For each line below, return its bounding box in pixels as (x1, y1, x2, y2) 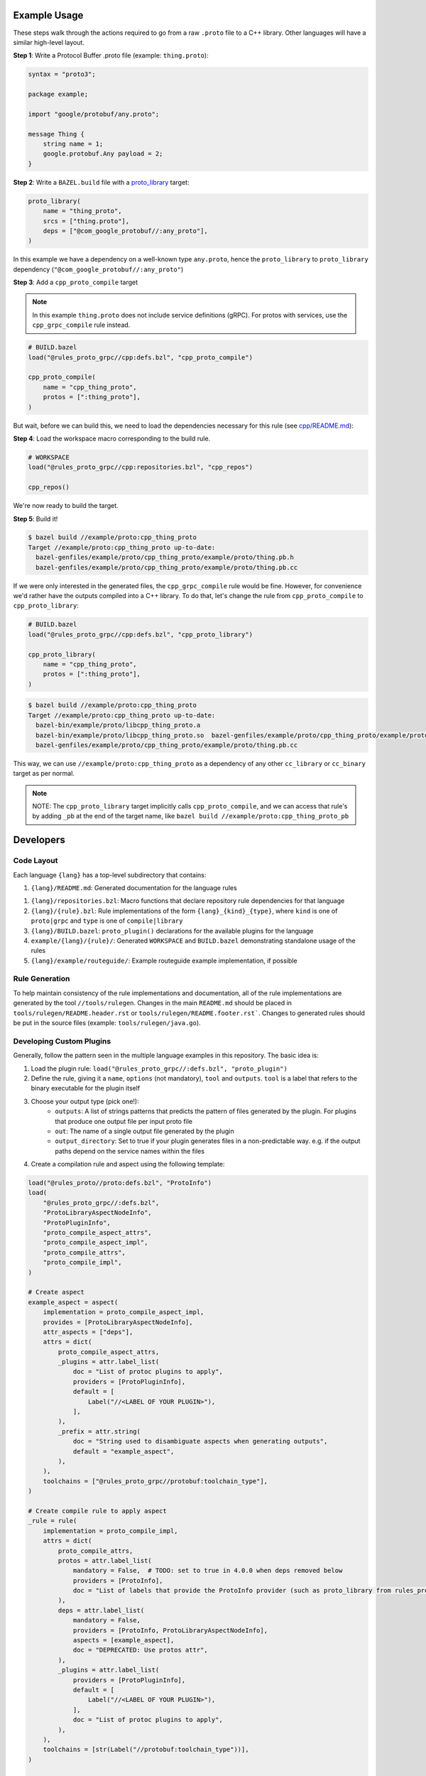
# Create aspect (28, 1288, 85, 1296)
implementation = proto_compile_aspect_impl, (43, 1308, 204, 1316)
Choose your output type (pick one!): (31, 1097, 139, 1105)
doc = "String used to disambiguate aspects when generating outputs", (72, 1437, 328, 1446)
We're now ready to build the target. (13, 502, 119, 510)
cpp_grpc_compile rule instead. (32, 320, 131, 330)
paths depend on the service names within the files (55, 1147, 205, 1155)
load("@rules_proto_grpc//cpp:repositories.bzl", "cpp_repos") (28, 463, 253, 472)
